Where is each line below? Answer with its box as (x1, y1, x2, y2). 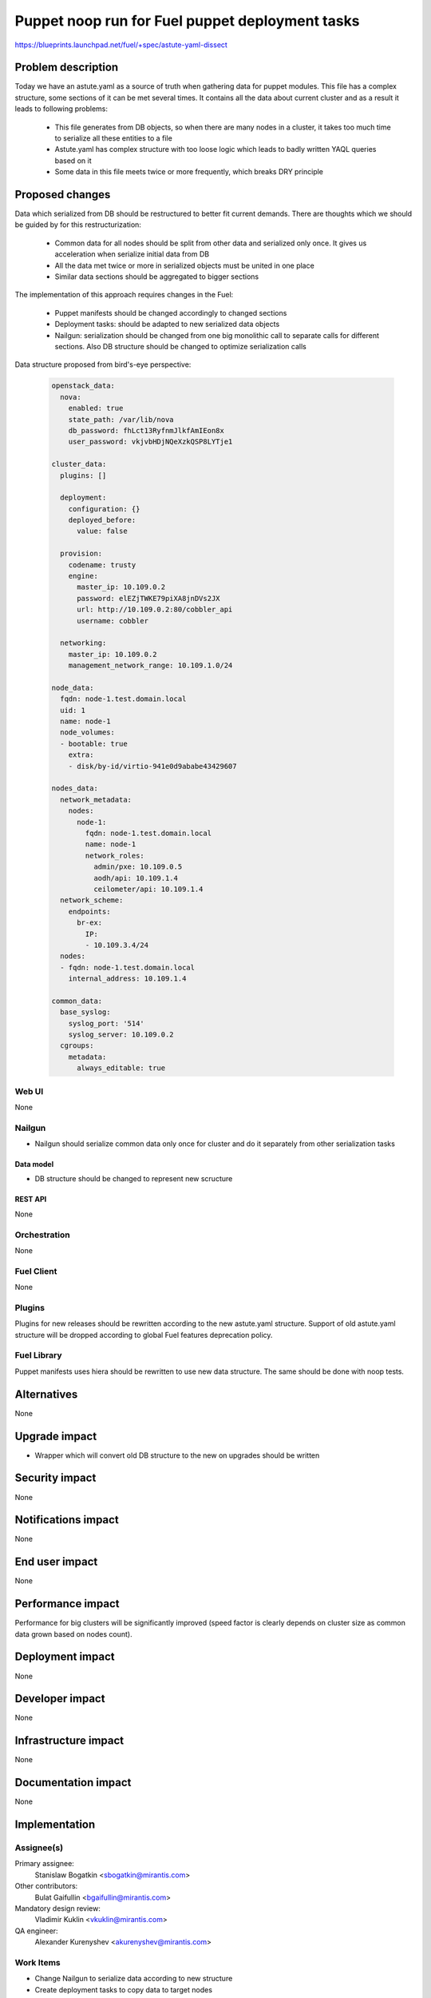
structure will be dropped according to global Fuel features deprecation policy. (14, 1330, 273, 1339)
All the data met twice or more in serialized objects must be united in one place (54, 261, 314, 270)
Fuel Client (14, 1265, 57, 1276)
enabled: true (68, 404, 124, 413)
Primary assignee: (14, 1859, 75, 1869)
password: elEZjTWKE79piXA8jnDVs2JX (77, 594, 220, 603)
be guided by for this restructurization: (14, 220, 141, 229)
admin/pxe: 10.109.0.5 (93, 862, 183, 871)
